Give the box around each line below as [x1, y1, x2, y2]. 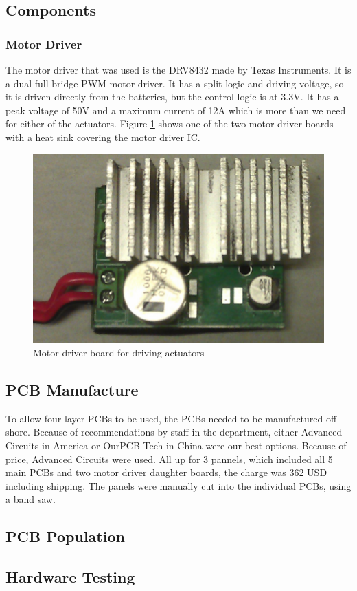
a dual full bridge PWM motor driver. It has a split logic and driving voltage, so [5, 76, 344, 90]
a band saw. [5, 492, 56, 506]
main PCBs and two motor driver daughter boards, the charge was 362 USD [5, 465, 327, 480]
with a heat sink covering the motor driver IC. [5, 129, 200, 144]
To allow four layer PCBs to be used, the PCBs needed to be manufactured [5, 411, 323, 425]
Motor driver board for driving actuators [33, 345, 205, 359]
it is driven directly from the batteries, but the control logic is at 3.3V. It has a [5, 89, 339, 104]
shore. [5, 425, 30, 439]
